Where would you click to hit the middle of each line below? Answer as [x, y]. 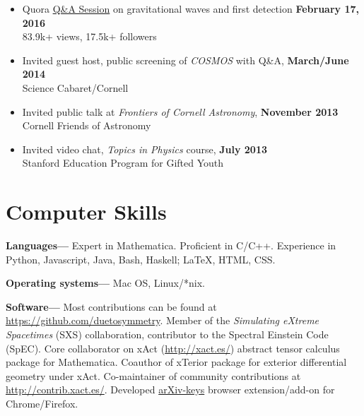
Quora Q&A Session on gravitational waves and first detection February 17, [190, 8]
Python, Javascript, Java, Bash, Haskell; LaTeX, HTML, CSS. [141, 259]
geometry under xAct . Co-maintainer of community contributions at [153, 375]
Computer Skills [86, 212]
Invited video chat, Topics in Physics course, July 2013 [145, 149]
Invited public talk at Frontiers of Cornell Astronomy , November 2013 [180, 111]
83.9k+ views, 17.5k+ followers [89, 36]
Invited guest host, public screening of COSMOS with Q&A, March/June [186, 60]
